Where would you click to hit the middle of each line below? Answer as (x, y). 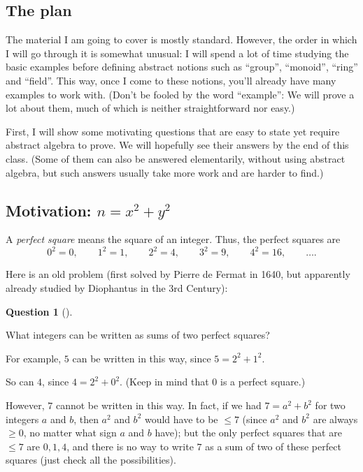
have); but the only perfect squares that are (248, 433)
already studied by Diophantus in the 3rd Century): (117, 288)
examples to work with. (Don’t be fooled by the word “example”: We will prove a (180, 94)
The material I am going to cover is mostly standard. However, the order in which (181, 39)
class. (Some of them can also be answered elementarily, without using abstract (176, 158)
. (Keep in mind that (164, 382)
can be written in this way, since (142, 358)
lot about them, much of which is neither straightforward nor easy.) (150, 108)
